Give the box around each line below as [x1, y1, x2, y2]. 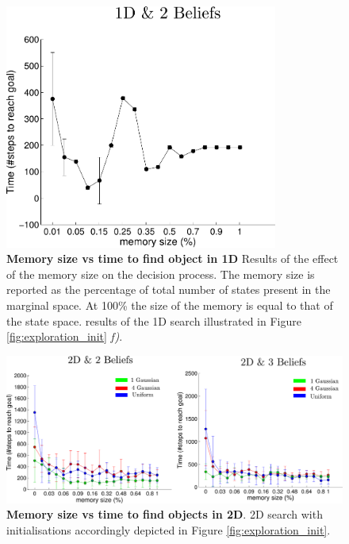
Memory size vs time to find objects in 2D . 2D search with [6, 506, 323, 523]
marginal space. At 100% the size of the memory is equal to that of [6, 297, 333, 314]
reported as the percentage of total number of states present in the [6, 281, 331, 298]
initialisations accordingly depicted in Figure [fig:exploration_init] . [6, 521, 331, 538]
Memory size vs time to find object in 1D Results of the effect [6, 250, 339, 267]
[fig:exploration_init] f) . [6, 328, 123, 345]
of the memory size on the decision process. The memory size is [6, 265, 315, 282]
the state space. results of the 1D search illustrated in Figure [6, 312, 301, 329]
